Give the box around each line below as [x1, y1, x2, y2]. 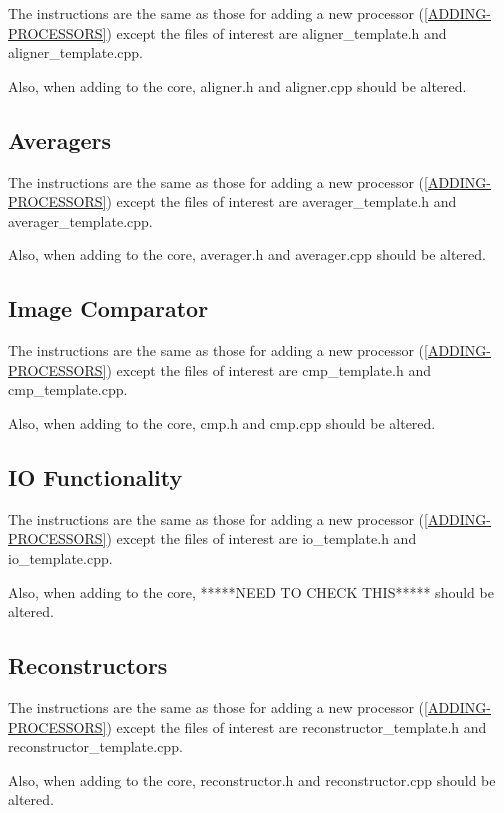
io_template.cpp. [8, 547, 113, 568]
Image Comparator [8, 293, 209, 324]
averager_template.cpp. [8, 210, 153, 231]
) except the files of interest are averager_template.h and [106, 191, 457, 212]
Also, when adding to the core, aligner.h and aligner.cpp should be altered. [8, 75, 467, 96]
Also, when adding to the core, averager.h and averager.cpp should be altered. [8, 244, 486, 265]
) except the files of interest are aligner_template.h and [106, 22, 447, 43]
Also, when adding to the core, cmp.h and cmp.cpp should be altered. [8, 412, 436, 433]
